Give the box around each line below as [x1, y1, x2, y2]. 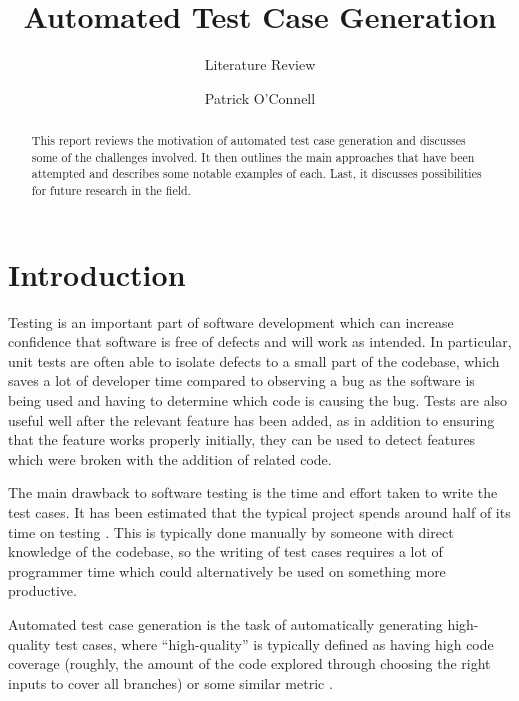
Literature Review [204, 54, 316, 75]
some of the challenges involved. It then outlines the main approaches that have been [31, 148, 475, 165]
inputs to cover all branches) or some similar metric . [8, 672, 333, 693]
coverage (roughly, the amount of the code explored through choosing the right [8, 653, 491, 674]
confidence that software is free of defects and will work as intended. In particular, [8, 331, 512, 352]
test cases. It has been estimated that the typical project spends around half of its [8, 502, 511, 523]
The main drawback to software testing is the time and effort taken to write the [8, 482, 498, 503]
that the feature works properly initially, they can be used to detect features [8, 429, 476, 450]
